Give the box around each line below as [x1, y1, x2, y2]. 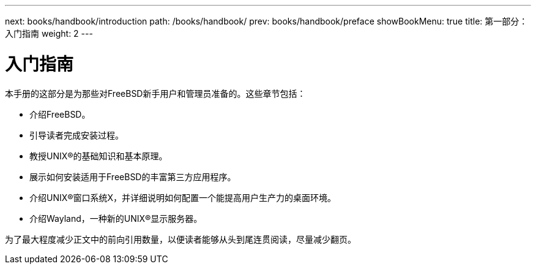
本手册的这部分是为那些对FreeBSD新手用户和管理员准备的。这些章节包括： [5, 88, 306, 99]
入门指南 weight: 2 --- [5, 28, 93, 39]
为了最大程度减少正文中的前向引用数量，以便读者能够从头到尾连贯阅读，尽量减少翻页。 [5, 233, 356, 244]
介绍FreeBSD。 [29, 108, 91, 119]
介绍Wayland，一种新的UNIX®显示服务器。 [29, 213, 203, 224]
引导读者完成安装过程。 [29, 129, 124, 140]
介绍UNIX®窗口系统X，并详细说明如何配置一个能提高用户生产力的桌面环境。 [29, 192, 337, 203]
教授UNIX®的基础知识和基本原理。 [29, 150, 168, 161]
